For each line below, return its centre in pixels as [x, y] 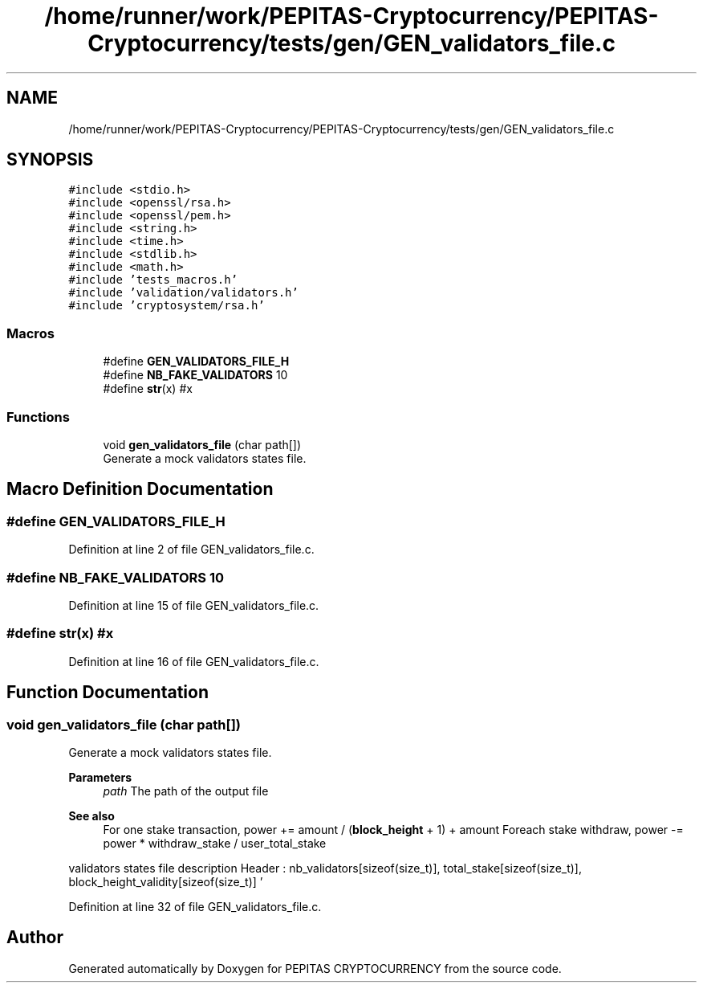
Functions [38, 417]
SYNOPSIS [50, 160]
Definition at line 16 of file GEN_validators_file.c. [194, 661]
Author [35, 938]
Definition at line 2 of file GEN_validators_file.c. [191, 550]
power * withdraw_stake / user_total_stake [215, 843]
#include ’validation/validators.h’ [183, 293]
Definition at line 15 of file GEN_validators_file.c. [194, 605]
